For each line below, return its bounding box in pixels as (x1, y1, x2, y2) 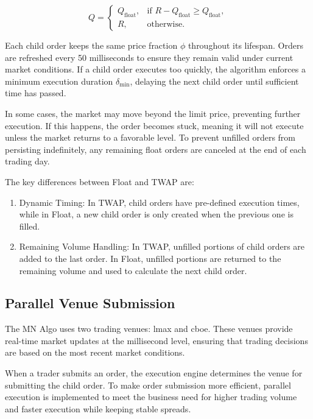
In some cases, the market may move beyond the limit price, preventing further (5, 107, 301, 119)
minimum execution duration (5, 74, 113, 87)
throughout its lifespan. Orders (188, 39, 303, 51)
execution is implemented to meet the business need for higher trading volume (5, 390, 297, 403)
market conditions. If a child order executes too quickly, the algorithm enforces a (5, 63, 306, 76)
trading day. (5, 155, 50, 167)
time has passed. (5, 86, 66, 99)
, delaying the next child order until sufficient (130, 74, 299, 87)
